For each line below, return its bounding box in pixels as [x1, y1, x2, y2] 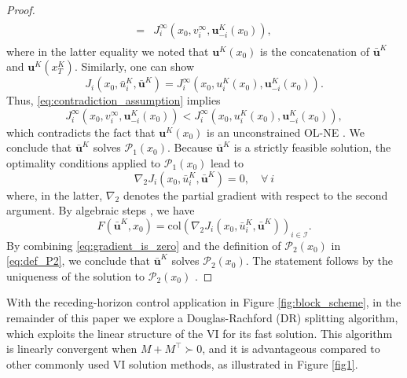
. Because [167, 139, 213, 156]
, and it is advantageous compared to [202, 340, 380, 357]
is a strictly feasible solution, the [233, 139, 391, 156]
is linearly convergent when [6, 340, 137, 357]
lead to [210, 155, 244, 171]
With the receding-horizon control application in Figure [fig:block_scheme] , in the [6, 294, 401, 310]
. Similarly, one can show [74, 58, 195, 75]
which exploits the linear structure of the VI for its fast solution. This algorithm [6, 325, 393, 341]
